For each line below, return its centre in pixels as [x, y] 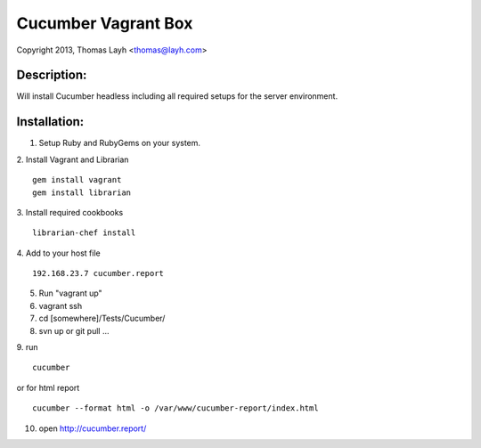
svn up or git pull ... [74, 330]
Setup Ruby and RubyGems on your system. [119, 143]
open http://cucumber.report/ [93, 428]
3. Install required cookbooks [70, 212]
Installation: [50, 122]
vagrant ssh [61, 305]
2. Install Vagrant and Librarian [73, 159]
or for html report [48, 387]
